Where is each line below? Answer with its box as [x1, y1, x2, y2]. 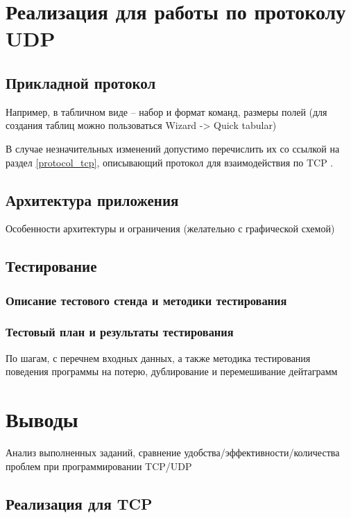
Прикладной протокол [6, 71, 156, 93]
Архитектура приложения [6, 189, 179, 210]
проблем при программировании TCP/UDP [6, 458, 192, 473]
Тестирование [6, 255, 97, 277]
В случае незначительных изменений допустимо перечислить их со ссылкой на [6, 141, 340, 155]
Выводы [6, 405, 78, 433]
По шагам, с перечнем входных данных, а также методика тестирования [6, 350, 311, 365]
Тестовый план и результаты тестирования [6, 323, 234, 340]
